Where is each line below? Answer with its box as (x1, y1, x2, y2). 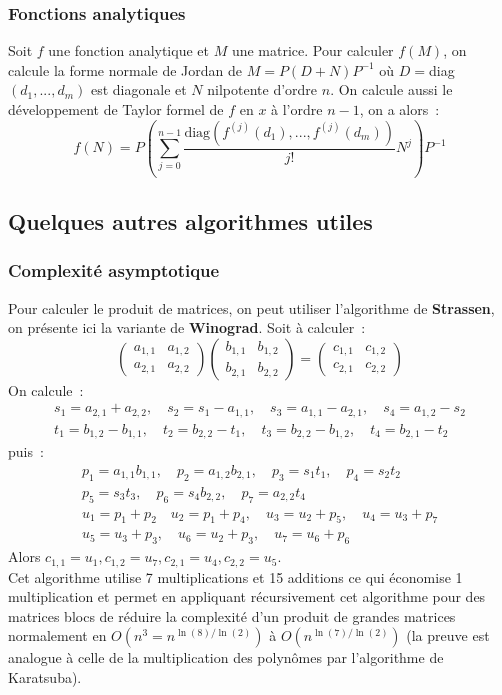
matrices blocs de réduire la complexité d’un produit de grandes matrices (8, 605, 456, 626)
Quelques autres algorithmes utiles (8, 205, 373, 236)
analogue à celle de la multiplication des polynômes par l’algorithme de (8, 647, 444, 668)
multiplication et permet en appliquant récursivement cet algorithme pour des (8, 586, 486, 607)
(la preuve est (406, 625, 490, 646)
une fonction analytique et (48, 40, 209, 61)
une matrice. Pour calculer (231, 40, 394, 61)
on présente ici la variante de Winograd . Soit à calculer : (8, 317, 366, 338)
